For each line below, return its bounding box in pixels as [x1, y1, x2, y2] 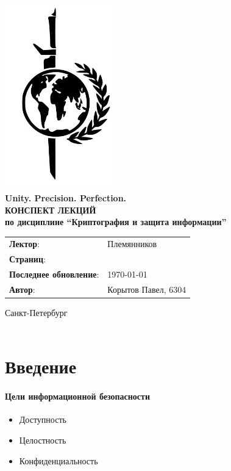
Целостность [19, 434, 66, 447]
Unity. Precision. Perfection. [5, 191, 127, 204]
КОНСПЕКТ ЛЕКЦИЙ [5, 203, 96, 216]
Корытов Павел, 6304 [107, 283, 187, 296]
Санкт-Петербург [5, 306, 68, 319]
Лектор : [9, 237, 40, 250]
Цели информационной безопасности [5, 390, 150, 403]
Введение [5, 354, 77, 379]
